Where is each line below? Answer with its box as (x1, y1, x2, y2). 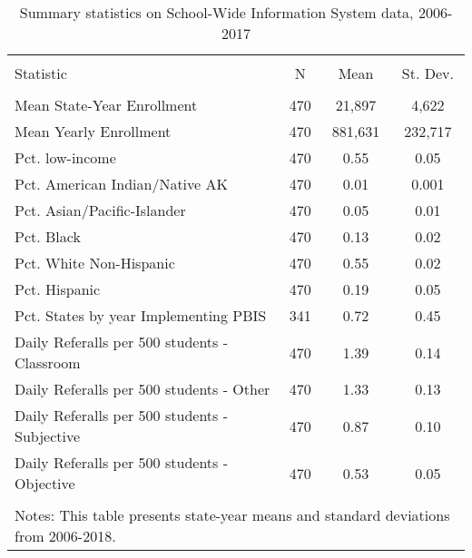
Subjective (15, 426, 81, 446)
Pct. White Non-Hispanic (15, 252, 175, 273)
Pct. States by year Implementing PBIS (15, 305, 267, 326)
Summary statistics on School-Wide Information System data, (19, 2, 414, 23)
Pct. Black (15, 226, 81, 247)
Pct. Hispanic (15, 279, 101, 299)
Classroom (15, 352, 81, 373)
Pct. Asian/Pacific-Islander (15, 200, 186, 220)
